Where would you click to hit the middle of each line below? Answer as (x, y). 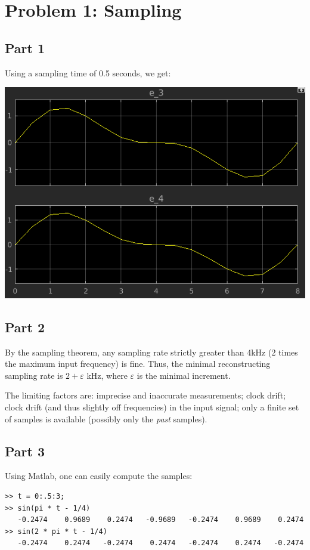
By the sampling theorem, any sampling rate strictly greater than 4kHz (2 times (151, 352)
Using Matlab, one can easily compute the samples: (99, 476)
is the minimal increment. (184, 375)
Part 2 (25, 327)
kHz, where (107, 375)
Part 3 (25, 451)
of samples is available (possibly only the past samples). (106, 418)
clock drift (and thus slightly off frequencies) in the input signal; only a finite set (152, 407)
